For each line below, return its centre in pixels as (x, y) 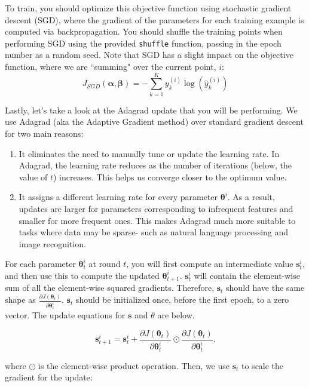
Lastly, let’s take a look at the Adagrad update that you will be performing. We (151, 110)
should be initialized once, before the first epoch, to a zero (182, 300)
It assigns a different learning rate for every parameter (118, 197)
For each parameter (40, 264)
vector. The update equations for (65, 315)
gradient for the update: (49, 377)
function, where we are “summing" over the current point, (111, 67)
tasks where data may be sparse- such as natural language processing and (154, 232)
